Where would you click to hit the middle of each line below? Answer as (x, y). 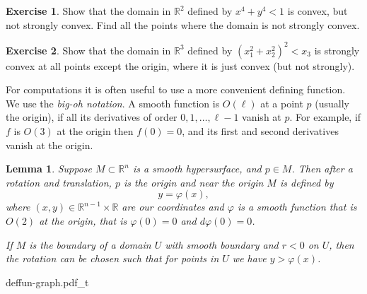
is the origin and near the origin (193, 182)
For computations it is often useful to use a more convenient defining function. (176, 89)
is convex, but (318, 11)
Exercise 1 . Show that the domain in (88, 11)
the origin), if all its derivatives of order (92, 117)
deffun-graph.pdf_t (47, 282)
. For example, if (325, 117)
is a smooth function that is (297, 207)
